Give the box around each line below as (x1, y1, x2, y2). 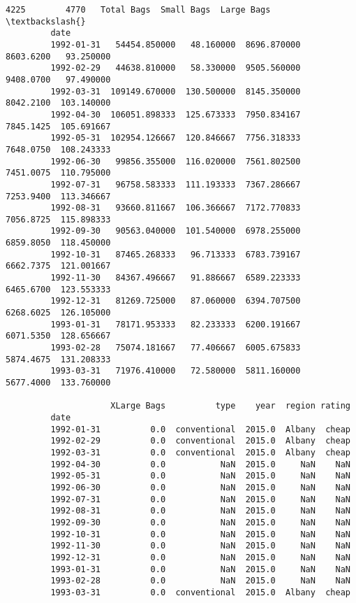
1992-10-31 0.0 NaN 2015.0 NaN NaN (50, 529, 350, 539)
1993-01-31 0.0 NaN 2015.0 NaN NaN (50, 564, 350, 574)
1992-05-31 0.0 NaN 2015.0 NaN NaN (50, 471, 350, 481)
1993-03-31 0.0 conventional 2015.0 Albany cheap (50, 587, 350, 597)
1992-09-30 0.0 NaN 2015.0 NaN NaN (50, 517, 350, 527)
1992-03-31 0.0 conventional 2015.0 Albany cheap (50, 447, 350, 457)
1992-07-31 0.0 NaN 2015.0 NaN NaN (50, 494, 350, 504)
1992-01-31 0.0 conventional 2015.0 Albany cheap (50, 424, 350, 434)
